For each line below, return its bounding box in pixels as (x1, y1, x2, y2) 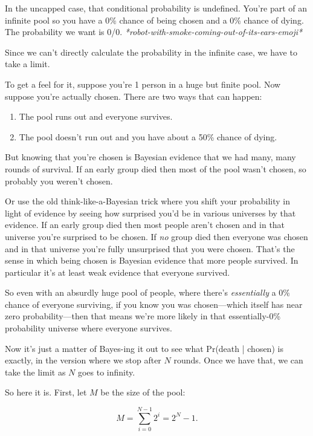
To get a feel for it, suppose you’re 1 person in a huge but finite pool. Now (5, 77, 281, 90)
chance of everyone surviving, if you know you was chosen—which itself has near (5, 298, 303, 310)
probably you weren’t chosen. (5, 174, 113, 187)
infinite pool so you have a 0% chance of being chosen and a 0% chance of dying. (5, 13, 304, 26)
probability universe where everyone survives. (5, 322, 172, 334)
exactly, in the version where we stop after (5, 354, 161, 366)
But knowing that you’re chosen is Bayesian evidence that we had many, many (5, 151, 296, 163)
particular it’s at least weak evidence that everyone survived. (5, 265, 230, 278)
